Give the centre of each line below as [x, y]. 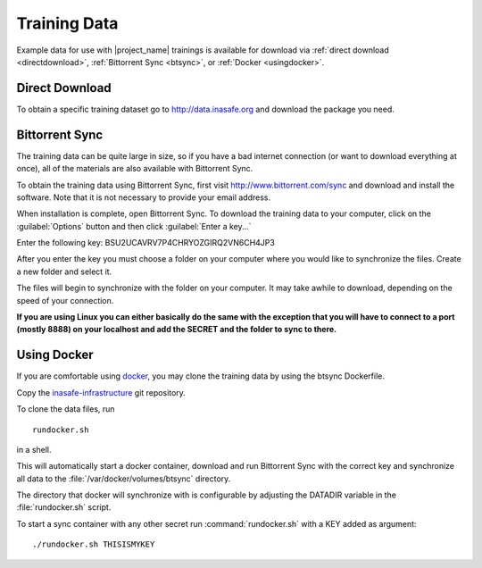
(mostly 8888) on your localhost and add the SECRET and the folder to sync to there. [177, 330]
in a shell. [34, 449]
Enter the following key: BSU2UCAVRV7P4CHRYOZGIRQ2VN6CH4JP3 [146, 243]
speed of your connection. [65, 300]
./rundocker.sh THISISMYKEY [94, 544]
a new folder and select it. [64, 271]
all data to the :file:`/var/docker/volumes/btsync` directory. [124, 479]
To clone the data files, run [66, 409]
